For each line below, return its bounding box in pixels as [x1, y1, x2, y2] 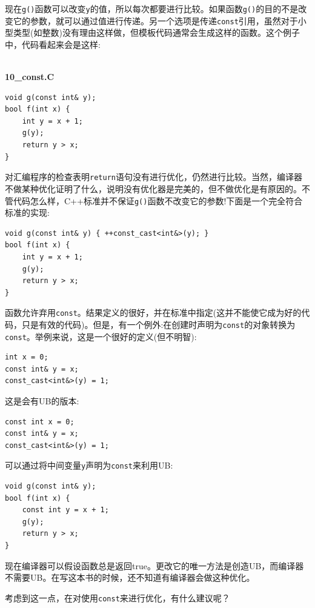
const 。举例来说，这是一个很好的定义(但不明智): [5, 330, 197, 342]
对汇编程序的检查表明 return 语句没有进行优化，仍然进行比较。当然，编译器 [5, 170, 302, 183]
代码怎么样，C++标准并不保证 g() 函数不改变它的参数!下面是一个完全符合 [13, 194, 303, 207]
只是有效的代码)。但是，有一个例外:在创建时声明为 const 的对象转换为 [21, 318, 296, 330]
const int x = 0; [5, 417, 75, 426]
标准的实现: [5, 206, 50, 219]
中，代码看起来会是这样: [5, 38, 101, 50]
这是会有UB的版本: [5, 395, 79, 407]
